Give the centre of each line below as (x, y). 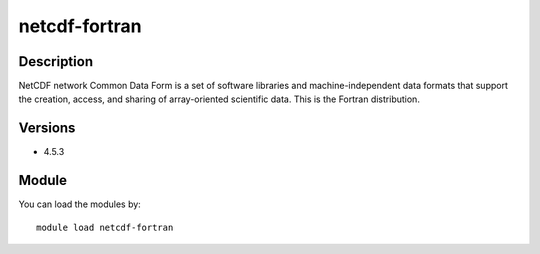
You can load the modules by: (80, 204)
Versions (47, 128)
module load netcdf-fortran (105, 227)
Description (56, 61)
